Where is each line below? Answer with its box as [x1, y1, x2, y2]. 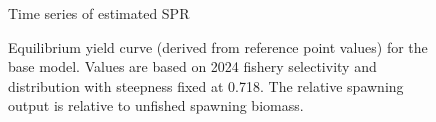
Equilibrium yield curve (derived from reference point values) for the [8, 36, 428, 57]
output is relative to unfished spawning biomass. [8, 95, 304, 116]
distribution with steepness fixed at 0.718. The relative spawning [8, 75, 404, 96]
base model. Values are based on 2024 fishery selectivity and [8, 56, 377, 77]
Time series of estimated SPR [8, 3, 190, 23]
